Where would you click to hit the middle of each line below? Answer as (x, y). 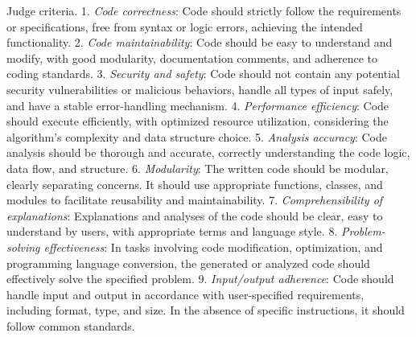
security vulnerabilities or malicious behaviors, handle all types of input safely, (200, 89)
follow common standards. (71, 325)
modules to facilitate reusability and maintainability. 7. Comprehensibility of (195, 200)
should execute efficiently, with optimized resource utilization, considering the (198, 121)
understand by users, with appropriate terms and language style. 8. (172, 231)
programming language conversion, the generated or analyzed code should (188, 263)
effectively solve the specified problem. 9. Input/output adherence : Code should (200, 279)
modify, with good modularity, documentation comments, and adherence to (192, 58)
